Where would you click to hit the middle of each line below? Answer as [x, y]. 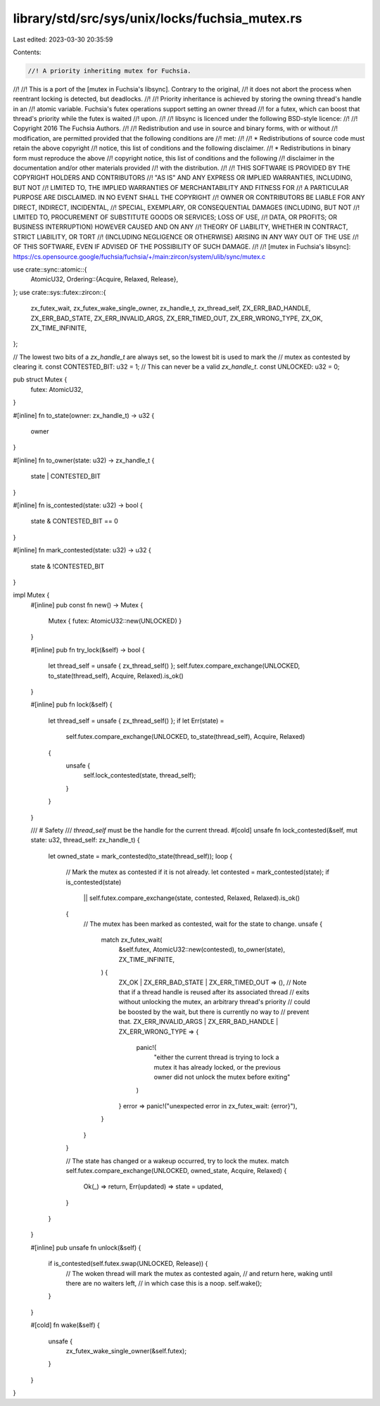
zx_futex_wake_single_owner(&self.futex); [126, 1350]
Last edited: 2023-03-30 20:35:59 [63, 39]
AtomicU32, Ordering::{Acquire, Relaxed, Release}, [104, 279]
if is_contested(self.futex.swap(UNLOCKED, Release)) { [128, 1264]
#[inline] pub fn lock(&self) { [71, 704]
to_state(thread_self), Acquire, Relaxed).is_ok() [116, 676]
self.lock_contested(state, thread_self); [140, 775]
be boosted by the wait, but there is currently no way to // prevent [214, 1012]
